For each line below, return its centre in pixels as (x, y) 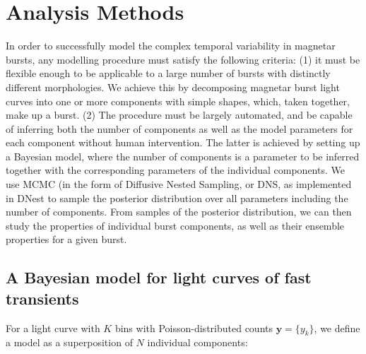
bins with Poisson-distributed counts (194, 328)
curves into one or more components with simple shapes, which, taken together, (178, 101)
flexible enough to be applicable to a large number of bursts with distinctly (168, 73)
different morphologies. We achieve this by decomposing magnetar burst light (173, 87)
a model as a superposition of (69, 342)
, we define (337, 328)
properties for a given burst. (66, 239)
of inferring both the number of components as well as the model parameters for (179, 128)
